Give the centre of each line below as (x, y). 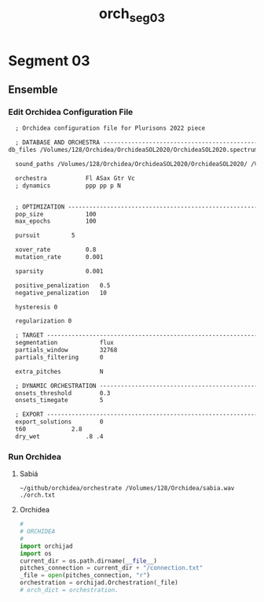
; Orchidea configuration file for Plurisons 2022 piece (110, 128)
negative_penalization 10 (61, 293)
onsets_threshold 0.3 (63, 393)
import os (36, 553)
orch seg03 (132, 15)
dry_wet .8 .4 (59, 436)
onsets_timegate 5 (59, 401)
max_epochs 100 (56, 221)
